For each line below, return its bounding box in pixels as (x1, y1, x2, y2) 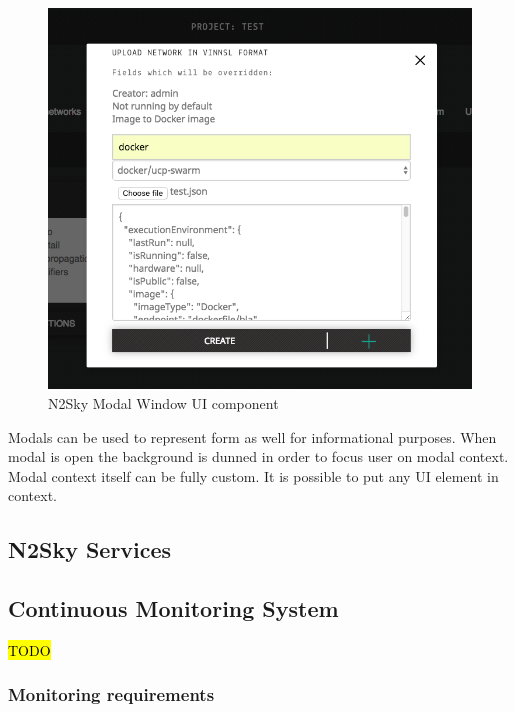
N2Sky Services (8, 534, 172, 565)
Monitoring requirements (8, 682, 215, 707)
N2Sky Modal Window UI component (48, 392, 279, 413)
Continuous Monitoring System (8, 593, 339, 624)
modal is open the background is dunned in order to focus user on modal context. (8, 446, 509, 467)
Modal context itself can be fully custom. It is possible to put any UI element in (8, 465, 499, 486)
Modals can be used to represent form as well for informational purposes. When (8, 426, 497, 447)
